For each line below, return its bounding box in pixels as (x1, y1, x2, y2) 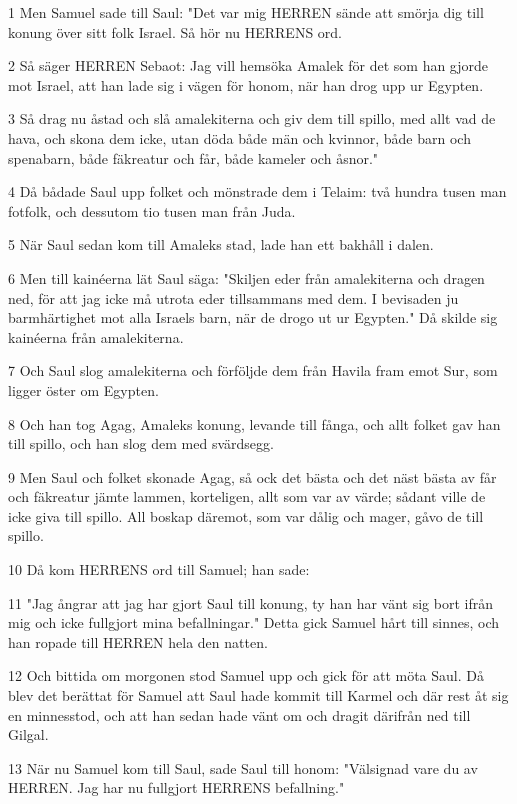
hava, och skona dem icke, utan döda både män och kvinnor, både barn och (8, 127, 471, 148)
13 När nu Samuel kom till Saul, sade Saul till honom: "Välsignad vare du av (8, 757, 478, 778)
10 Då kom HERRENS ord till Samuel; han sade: (8, 559, 310, 580)
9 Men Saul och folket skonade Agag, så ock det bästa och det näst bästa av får (8, 466, 497, 487)
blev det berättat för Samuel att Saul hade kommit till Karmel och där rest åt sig (8, 685, 509, 706)
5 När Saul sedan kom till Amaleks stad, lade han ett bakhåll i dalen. (8, 234, 434, 255)
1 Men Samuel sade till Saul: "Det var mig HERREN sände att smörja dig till (8, 2, 484, 22)
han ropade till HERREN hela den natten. (8, 631, 268, 652)
